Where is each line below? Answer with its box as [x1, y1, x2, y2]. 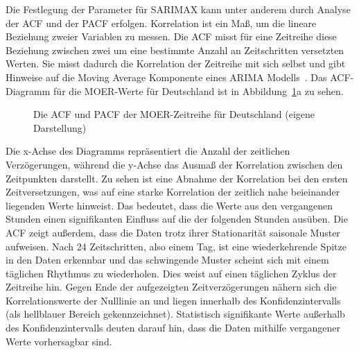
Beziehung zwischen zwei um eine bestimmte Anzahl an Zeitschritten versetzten [6, 42, 344, 57]
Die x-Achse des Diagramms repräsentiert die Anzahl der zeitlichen [6, 144, 290, 158]
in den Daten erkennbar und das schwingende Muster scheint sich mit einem [6, 252, 329, 267]
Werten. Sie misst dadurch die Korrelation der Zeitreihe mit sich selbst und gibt [6, 56, 346, 71]
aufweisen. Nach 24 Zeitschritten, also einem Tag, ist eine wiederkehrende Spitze [6, 239, 347, 253]
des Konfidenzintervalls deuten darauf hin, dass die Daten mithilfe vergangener [6, 320, 340, 335]
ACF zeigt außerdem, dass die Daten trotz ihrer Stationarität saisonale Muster [6, 225, 340, 239]
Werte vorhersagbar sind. [6, 334, 112, 348]
